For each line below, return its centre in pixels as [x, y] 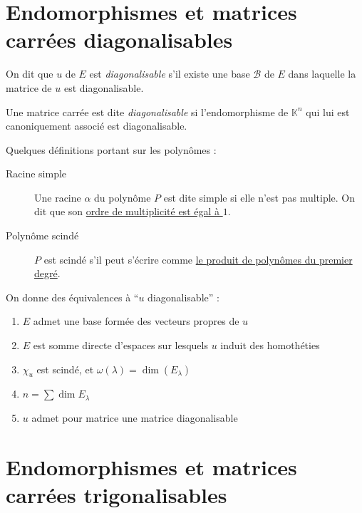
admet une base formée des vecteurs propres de [136, 321]
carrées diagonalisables [119, 40]
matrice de [29, 87]
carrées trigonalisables [117, 494]
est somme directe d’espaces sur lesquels [120, 345]
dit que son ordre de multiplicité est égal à [127, 211]
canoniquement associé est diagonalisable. [97, 126]
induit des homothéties [270, 345]
